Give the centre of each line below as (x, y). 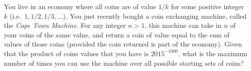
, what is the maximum (213, 53)
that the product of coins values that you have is (76, 53)
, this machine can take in (183, 25)
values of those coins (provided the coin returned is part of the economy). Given (123, 44)
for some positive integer (208, 6)
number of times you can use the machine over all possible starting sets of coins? (124, 63)
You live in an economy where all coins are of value (80, 6)
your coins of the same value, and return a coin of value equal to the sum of (117, 34)
